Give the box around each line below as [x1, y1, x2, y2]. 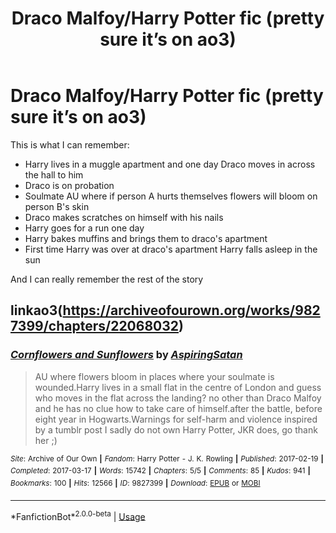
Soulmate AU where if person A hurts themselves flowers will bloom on [24, 190, 318, 202]
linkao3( [10, 302, 63, 319]
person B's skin [24, 200, 90, 212]
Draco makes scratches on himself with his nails [24, 211, 224, 223]
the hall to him [24, 168, 84, 181]
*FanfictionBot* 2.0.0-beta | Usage [10, 508, 146, 522]
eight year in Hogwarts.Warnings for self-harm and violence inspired [34, 413, 318, 425]
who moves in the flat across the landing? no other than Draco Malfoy [34, 392, 322, 404]
